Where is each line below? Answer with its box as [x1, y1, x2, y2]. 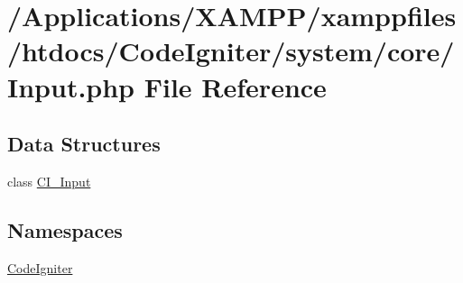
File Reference [144, 68, 327, 105]
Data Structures [7, 130, 161, 158]
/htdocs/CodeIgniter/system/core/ [7, 32, 455, 69]
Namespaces [7, 215, 123, 243]
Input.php [7, 68, 135, 105]
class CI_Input [7, 171, 91, 190]
